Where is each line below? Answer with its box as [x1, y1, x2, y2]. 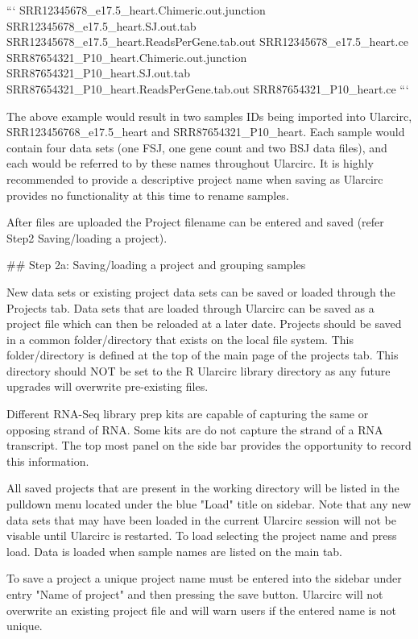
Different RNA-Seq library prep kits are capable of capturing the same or [6, 405, 369, 422]
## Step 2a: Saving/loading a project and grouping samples [6, 256, 306, 273]
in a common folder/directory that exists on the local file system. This [6, 330, 354, 347]
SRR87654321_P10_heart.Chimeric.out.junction [6, 48, 247, 65]
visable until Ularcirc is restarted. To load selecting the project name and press [6, 527, 397, 544]
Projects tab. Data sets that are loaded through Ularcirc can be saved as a [6, 299, 375, 316]
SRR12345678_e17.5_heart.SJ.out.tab [6, 17, 197, 34]
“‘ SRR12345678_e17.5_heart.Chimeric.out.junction [6, 2, 266, 18]
